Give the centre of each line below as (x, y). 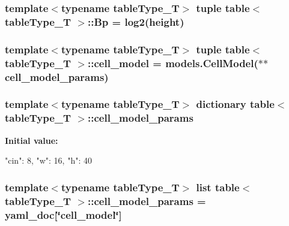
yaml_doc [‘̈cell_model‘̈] (63, 214)
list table (218, 187)
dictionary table (235, 104)
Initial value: (32, 140)
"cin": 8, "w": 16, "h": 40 (48, 160)
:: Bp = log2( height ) (136, 21)
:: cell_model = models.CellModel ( (173, 63)
